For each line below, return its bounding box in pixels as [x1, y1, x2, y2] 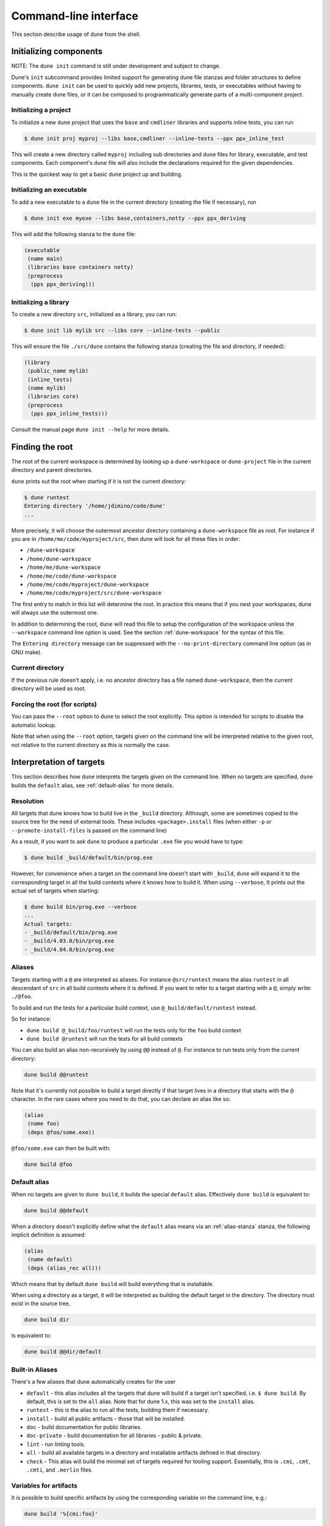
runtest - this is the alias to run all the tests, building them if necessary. [26, 1406, 210, 1414]
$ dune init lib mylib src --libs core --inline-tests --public [24, 327, 221, 334]
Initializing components [11, 46, 103, 57]
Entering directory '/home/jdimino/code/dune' [24, 502, 166, 510]
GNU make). [11, 648, 42, 656]
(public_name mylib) [27, 367, 89, 375]
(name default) [27, 1256, 73, 1263]
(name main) [27, 255, 63, 262]
